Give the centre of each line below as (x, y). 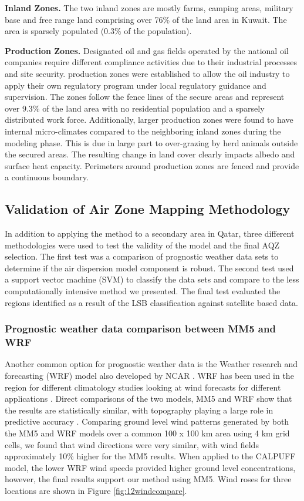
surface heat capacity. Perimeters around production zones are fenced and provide (152, 165)
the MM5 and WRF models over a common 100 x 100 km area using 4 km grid (147, 433)
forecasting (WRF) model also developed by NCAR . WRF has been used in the (149, 375)
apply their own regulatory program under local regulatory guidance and (136, 85)
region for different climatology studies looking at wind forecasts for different (143, 387)
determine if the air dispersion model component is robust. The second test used (149, 268)
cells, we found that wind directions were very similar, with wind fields (132, 444)
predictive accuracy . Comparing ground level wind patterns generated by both (147, 421)
